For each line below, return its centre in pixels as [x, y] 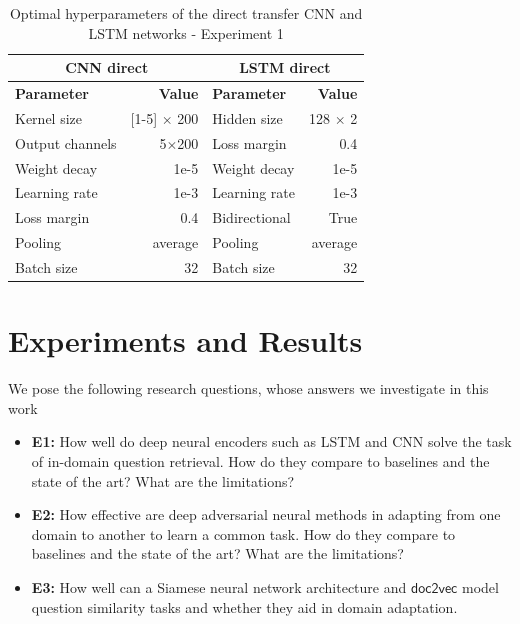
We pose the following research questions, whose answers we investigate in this [248, 388]
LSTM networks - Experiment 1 [186, 32]
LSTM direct [285, 67]
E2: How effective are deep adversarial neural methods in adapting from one [266, 514]
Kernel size [48, 117]
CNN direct [107, 67]
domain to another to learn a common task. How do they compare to [243, 533]
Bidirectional [251, 217]
